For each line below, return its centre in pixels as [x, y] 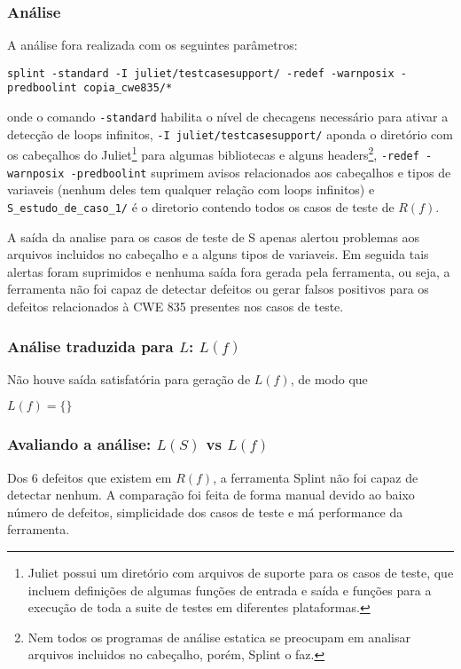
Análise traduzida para [90, 346]
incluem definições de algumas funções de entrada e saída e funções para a [230, 590]
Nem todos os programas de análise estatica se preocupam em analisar [219, 637]
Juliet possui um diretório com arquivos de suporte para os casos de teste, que [241, 573]
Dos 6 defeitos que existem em [90, 477]
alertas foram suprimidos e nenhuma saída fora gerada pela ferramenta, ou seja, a [229, 271]
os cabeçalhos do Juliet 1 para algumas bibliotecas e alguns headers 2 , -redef [213, 153]
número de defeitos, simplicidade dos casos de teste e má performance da [205, 512]
